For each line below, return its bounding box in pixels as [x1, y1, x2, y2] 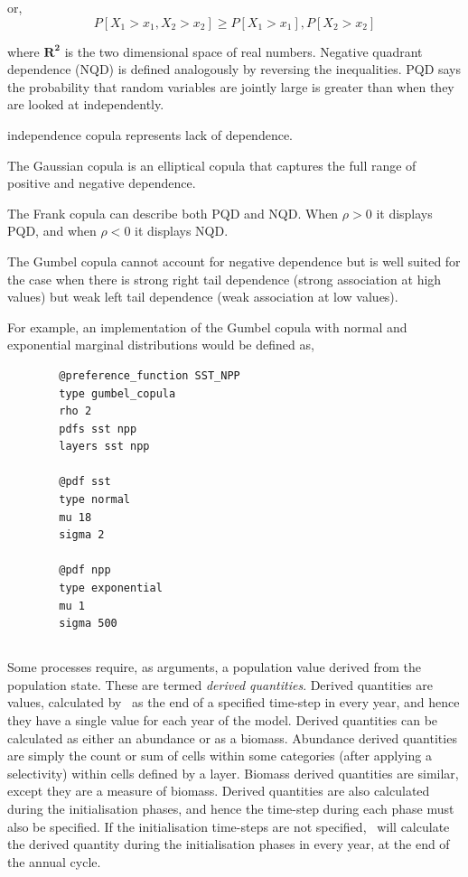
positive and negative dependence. [7, 173, 196, 192]
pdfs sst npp [59, 422, 137, 435]
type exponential [59, 582, 163, 595]
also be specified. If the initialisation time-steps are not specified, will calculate [7, 816, 450, 835]
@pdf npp [59, 564, 111, 577]
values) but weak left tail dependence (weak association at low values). [7, 287, 398, 306]
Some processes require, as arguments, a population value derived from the [7, 658, 421, 676]
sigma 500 [59, 617, 117, 630]
